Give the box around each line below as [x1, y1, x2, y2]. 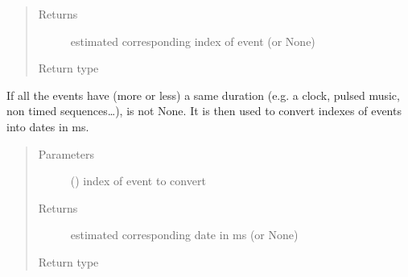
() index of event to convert [70, 172, 206, 189]
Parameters [38, 145, 94, 162]
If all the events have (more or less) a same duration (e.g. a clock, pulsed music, [6, 86, 400, 103]
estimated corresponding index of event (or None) [70, 32, 315, 49]
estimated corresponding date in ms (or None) [70, 226, 299, 243]
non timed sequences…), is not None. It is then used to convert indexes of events [6, 102, 402, 119]
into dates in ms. [6, 118, 89, 134]
